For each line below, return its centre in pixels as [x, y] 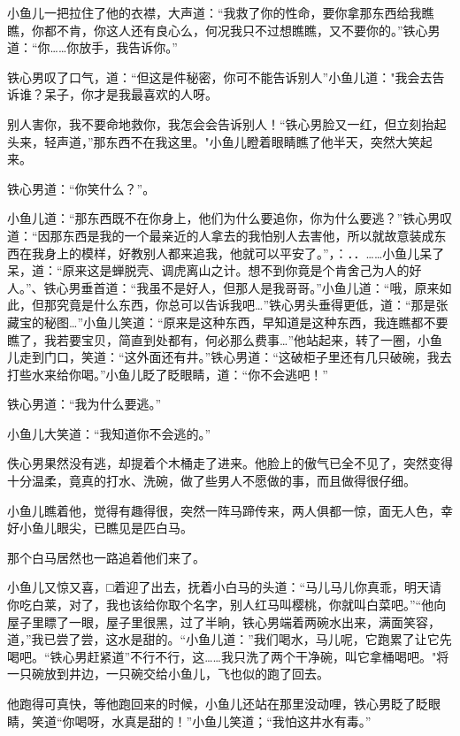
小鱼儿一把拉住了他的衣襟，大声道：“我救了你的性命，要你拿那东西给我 [215, 12]
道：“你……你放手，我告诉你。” [92, 47]
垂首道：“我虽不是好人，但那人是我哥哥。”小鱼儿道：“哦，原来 [260, 287]
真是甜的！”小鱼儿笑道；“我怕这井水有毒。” [248, 721]
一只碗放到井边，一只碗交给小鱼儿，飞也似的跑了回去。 [168, 674]
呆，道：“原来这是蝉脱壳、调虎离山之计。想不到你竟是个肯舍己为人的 [208, 270]
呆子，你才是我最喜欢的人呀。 [130, 94]
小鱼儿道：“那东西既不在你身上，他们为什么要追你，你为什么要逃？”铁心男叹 [230, 218]
